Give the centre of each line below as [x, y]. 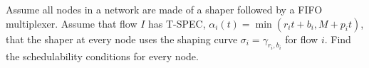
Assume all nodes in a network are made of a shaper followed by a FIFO [164, 9]
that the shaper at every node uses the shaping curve [122, 39]
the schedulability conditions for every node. [102, 56]
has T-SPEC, [177, 23]
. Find [338, 39]
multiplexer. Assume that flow [72, 23]
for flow [302, 39]
